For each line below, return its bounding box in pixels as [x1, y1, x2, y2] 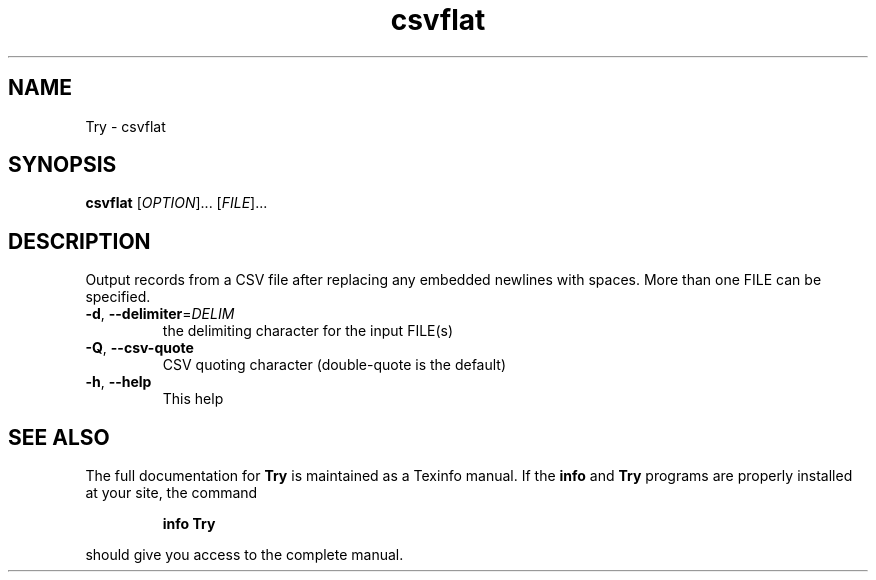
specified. [85, 288, 151, 306]
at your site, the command [85, 484, 258, 502]
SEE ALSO [8, 424, 110, 450]
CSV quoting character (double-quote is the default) [162, 356, 507, 374]
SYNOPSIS [8, 152, 117, 178]
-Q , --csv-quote [85, 339, 194, 357]
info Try [162, 515, 216, 533]
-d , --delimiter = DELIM [85, 305, 235, 323]
